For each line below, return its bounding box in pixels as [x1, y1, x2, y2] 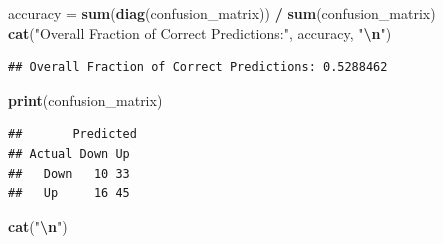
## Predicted [8, 127, 137, 142]
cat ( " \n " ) [8, 215, 68, 236]
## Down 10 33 [8, 166, 130, 181]
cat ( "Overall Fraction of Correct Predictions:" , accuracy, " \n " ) [8, 22, 392, 43]
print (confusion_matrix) [8, 89, 163, 110]
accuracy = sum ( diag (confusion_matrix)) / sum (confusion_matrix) [8, 3, 436, 23]
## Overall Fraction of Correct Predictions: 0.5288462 [8, 60, 388, 75]
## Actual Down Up [8, 146, 130, 161]
